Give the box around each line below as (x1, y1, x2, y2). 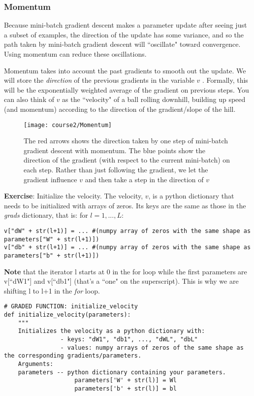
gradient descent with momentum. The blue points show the (24, 145, 205, 155)
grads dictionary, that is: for (4, 210, 88, 220)
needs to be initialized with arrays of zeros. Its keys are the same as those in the (4, 200, 246, 210)
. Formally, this (202, 75, 248, 85)
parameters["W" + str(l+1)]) (4, 235, 99, 243)
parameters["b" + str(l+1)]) (4, 252, 99, 259)
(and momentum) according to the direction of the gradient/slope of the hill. (4, 103, 236, 114)
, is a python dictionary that (148, 191, 234, 201)
